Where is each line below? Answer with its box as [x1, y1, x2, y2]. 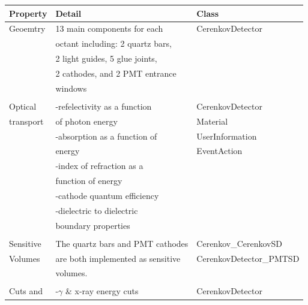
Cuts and [9, 285, 43, 297]
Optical [9, 99, 37, 112]
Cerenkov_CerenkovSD [196, 237, 282, 249]
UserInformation [196, 129, 257, 142]
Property [9, 7, 47, 19]
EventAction [196, 144, 243, 157]
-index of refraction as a [55, 159, 143, 172]
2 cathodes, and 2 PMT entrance [55, 67, 177, 79]
